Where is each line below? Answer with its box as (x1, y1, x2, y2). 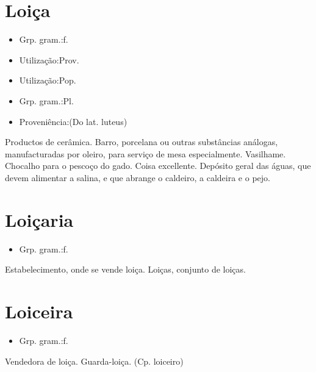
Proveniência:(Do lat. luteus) (19, 115, 127, 127)
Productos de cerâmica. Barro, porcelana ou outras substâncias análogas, (5, 135, 278, 148)
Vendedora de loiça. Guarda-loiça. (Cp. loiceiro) (5, 354, 184, 367)
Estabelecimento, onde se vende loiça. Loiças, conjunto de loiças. (5, 263, 246, 276)
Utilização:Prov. (19, 53, 79, 66)
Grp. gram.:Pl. (19, 94, 74, 107)
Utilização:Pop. (19, 74, 76, 87)
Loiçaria (5, 207, 74, 232)
